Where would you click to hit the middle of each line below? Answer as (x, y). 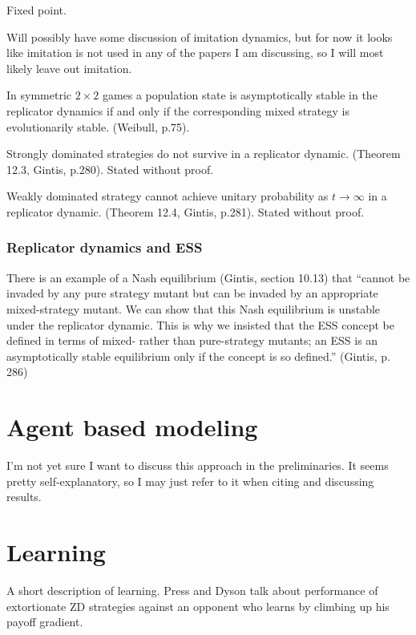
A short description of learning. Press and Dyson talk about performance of (192, 590)
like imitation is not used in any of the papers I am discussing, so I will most (195, 53)
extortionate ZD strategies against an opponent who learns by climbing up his (198, 606)
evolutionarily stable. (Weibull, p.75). (98, 126)
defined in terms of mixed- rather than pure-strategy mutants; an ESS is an (192, 340)
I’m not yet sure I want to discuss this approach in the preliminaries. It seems (198, 465)
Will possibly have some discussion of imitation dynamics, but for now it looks (200, 36)
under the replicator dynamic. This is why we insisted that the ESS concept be (201, 324)
